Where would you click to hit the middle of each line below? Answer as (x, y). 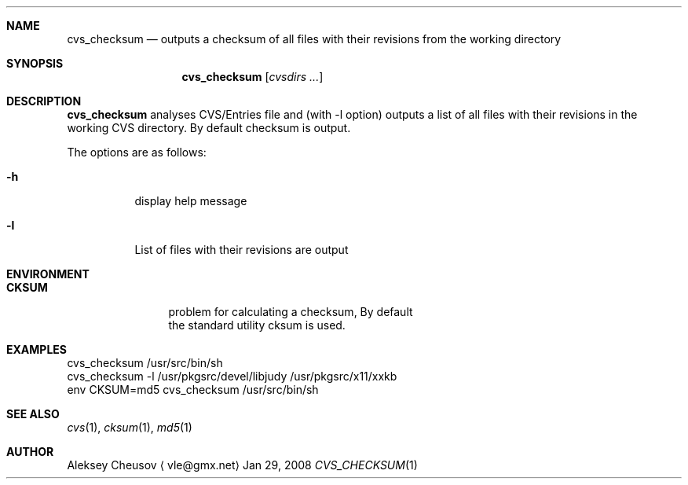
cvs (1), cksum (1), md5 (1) (130, 427)
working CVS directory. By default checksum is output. (209, 128)
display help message (191, 201)
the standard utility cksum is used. (257, 325)
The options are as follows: (137, 152)
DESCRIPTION (44, 101)
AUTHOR (30, 452)
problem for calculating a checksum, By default (291, 312)
